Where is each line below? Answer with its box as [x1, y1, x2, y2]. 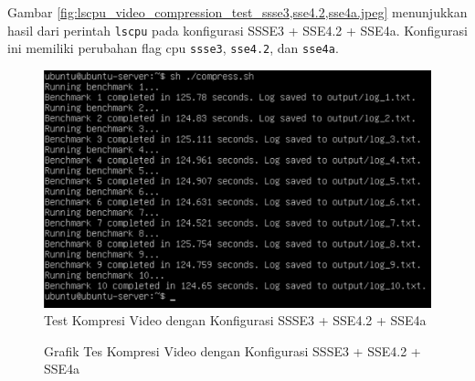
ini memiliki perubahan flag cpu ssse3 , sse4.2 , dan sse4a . [7, 38, 339, 58]
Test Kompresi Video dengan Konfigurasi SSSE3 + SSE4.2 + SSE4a [44, 311, 427, 330]
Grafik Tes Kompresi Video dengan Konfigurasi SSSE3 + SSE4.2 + [44, 341, 421, 360]
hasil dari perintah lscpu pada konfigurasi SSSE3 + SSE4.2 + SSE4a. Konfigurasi [7, 20, 468, 39]
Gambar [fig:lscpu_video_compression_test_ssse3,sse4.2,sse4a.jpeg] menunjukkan [7, 3, 468, 21]
